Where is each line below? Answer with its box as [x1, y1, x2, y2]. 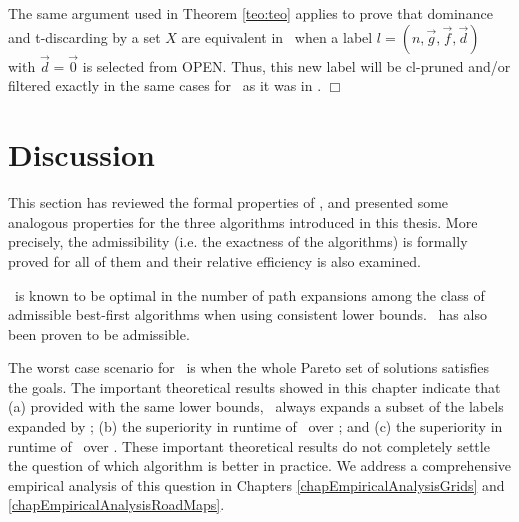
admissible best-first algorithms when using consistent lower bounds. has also [8, 304, 487, 325]
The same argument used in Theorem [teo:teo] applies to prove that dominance [8, 3, 493, 23]
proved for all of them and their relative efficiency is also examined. [8, 250, 421, 271]
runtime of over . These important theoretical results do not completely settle [8, 435, 490, 456]
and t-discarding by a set [8, 26, 161, 47]
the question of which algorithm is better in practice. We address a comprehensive [8, 455, 512, 476]
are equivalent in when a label [181, 26, 373, 47]
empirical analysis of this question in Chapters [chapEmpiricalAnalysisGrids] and [8, 474, 505, 495]
